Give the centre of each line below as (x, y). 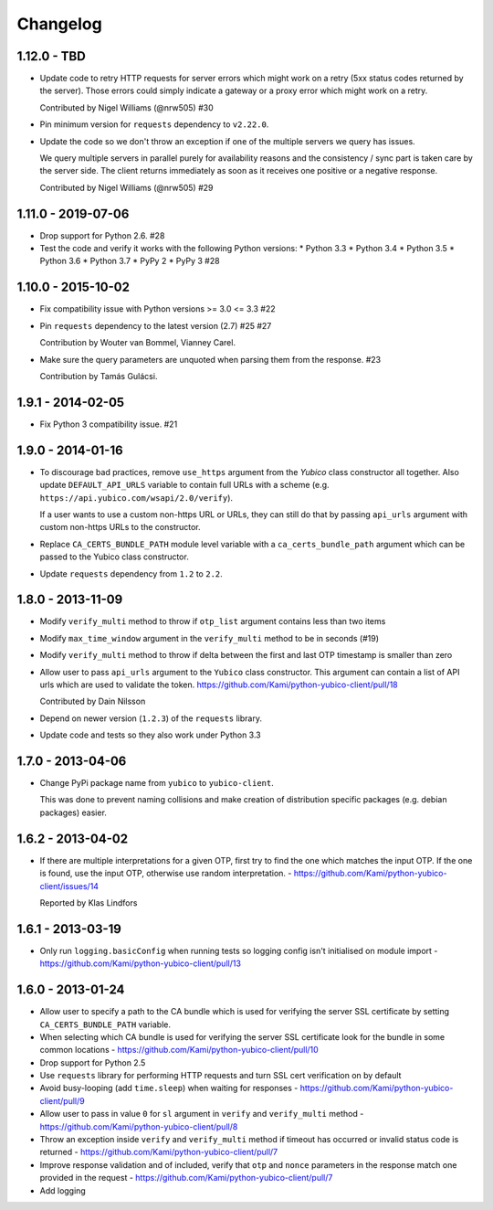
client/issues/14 (69, 886)
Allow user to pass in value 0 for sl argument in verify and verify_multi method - (202, 1114)
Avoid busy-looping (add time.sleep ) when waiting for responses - (169, 1088)
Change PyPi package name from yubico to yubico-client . (157, 783)
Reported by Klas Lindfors (89, 902)
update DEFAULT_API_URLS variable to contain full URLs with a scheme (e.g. (184, 485)
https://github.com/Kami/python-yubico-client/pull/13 (141, 963)
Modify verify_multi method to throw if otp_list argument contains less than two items (213, 621)
